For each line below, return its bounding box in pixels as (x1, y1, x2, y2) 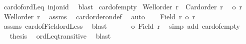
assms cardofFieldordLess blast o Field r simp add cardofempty (3, 21, 240, 31)
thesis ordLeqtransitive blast (9, 30, 111, 41)
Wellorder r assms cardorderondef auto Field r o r (3, 11, 195, 21)
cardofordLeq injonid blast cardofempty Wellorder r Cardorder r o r (3, 1, 242, 11)
